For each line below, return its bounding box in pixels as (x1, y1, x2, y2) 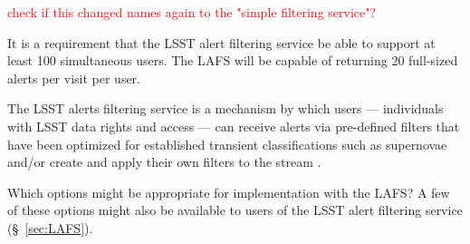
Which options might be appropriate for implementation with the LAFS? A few (7, 182, 450, 201)
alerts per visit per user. (7, 68, 140, 87)
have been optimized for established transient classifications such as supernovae (7, 134, 447, 153)
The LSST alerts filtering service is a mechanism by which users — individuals (7, 99, 444, 118)
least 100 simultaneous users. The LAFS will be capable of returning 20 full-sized (7, 51, 458, 70)
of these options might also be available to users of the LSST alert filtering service (7, 200, 463, 220)
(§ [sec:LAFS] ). (7, 218, 93, 237)
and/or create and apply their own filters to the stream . (7, 152, 321, 171)
